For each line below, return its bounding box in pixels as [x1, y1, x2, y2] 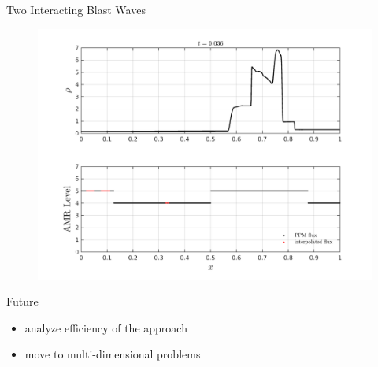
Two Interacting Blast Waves [6, 2, 146, 17]
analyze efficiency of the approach [24, 319, 187, 335]
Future [6, 293, 39, 310]
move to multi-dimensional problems [24, 346, 201, 362]
